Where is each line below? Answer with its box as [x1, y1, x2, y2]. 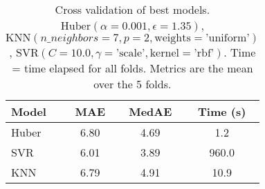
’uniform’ [205, 32, 250, 43]
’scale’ [116, 48, 145, 59]
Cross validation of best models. [55, 1, 210, 17]
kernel [149, 48, 179, 59]
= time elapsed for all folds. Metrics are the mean [12, 60, 253, 76]
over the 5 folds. [93, 76, 172, 92]
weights [154, 32, 191, 43]
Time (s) [198, 103, 246, 119]
